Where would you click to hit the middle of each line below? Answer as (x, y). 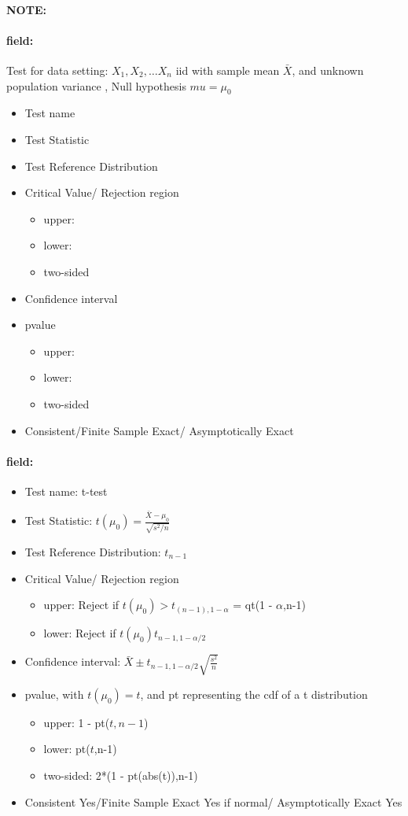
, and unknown (328, 70)
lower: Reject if (80, 633)
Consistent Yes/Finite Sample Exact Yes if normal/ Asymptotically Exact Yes (213, 801)
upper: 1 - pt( (77, 722)
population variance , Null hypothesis (96, 85)
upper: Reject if (81, 605)
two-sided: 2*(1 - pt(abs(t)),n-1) (121, 775)
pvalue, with (54, 694)
